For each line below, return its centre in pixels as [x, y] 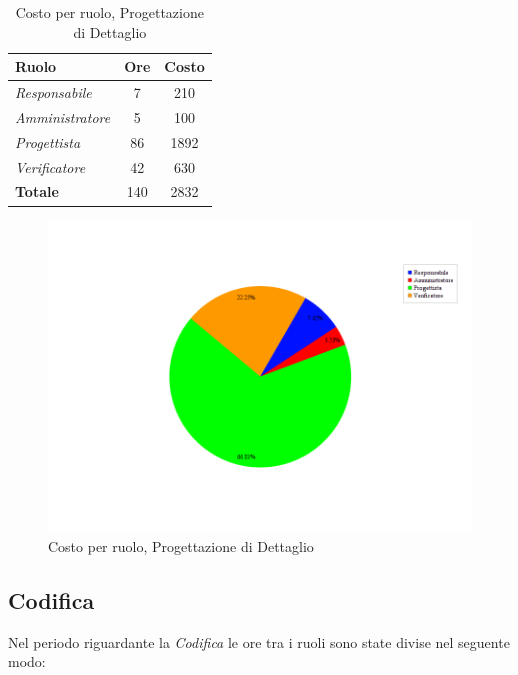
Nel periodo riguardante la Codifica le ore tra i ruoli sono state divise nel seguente [259, 641]
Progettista [48, 141]
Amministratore [63, 116]
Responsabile [53, 92]
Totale [37, 191]
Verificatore [50, 166]
